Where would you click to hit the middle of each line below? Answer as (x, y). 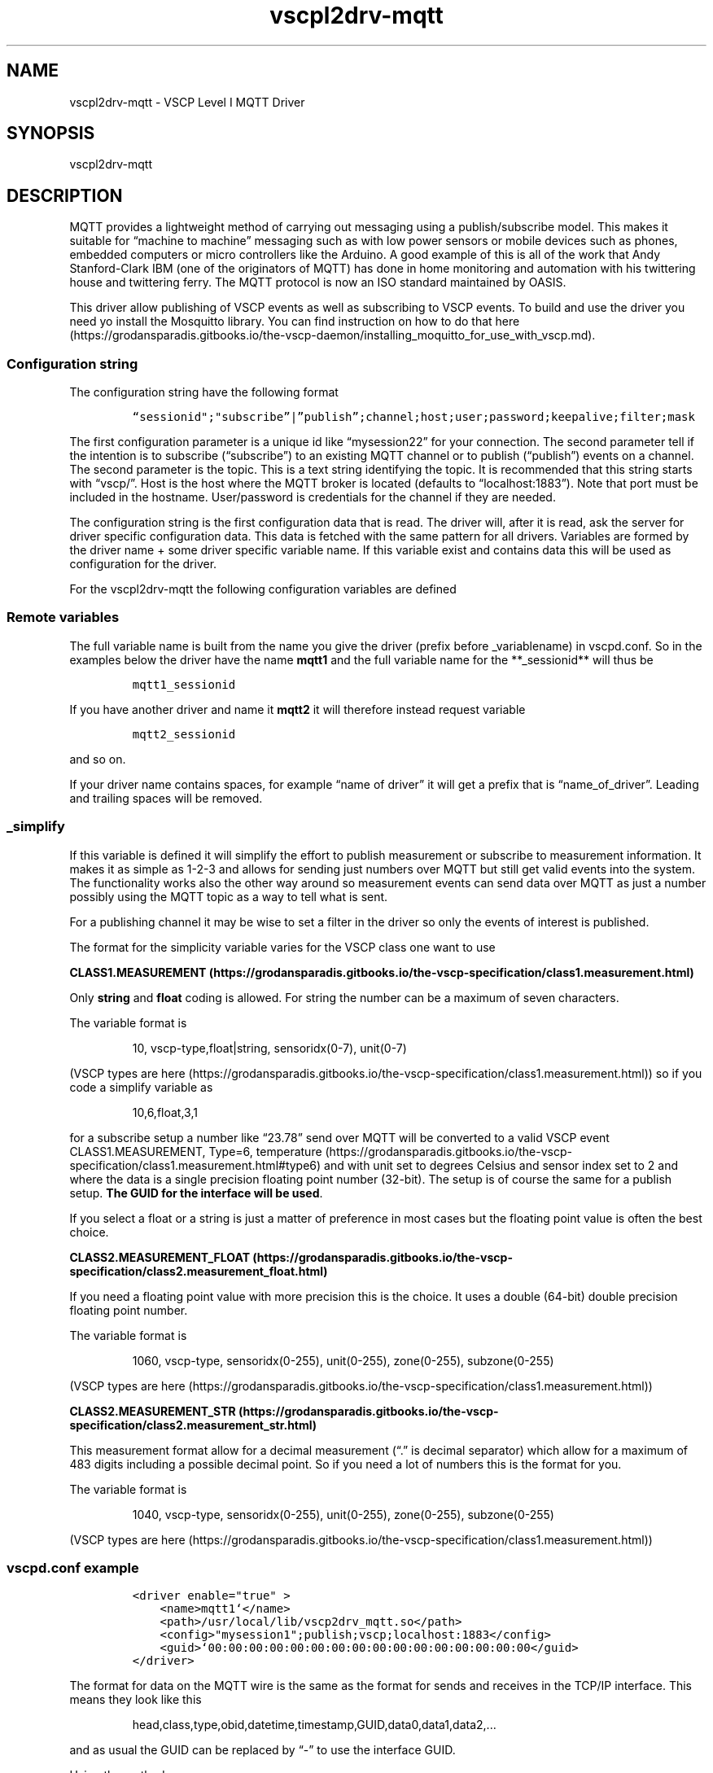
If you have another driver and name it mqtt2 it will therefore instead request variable (297, 709)
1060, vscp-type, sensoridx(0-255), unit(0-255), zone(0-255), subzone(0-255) (343, 1360)
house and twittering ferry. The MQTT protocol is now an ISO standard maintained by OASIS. (318, 282)
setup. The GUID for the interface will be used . (196, 1193)
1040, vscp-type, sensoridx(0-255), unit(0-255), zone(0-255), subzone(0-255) (343, 1514)
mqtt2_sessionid (184, 734)
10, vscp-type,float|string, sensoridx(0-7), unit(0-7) (269, 1048)
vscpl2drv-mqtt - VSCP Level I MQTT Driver (187, 102)
